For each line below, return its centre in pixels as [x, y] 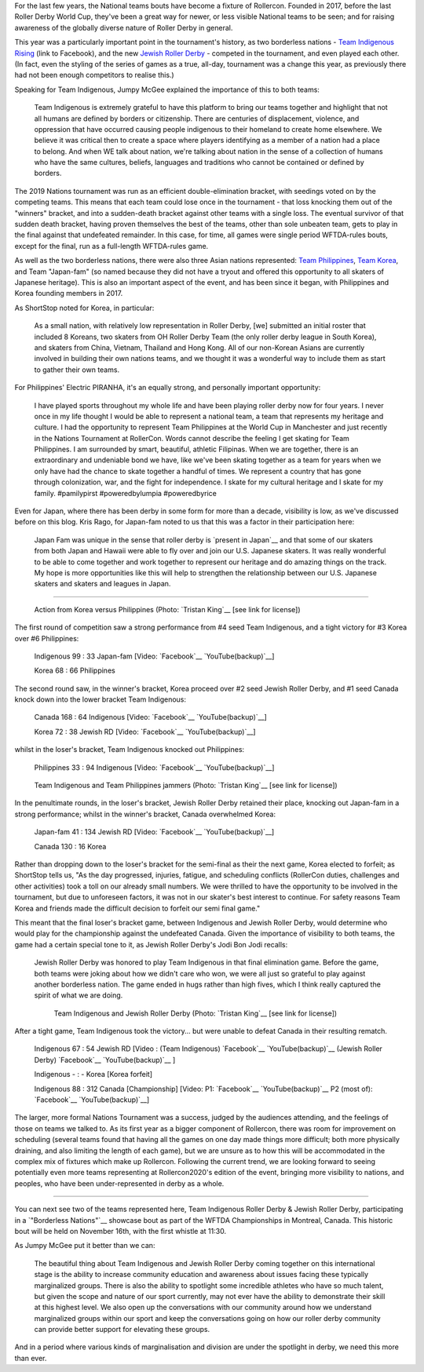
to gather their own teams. [77, 370]
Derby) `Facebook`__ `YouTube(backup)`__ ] [105, 1060]
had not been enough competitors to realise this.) [94, 75]
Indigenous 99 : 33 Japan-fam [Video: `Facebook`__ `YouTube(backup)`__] [154, 656]
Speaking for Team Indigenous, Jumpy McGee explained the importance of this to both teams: [167, 89]
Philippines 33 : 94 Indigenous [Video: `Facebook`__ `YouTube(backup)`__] [154, 767]
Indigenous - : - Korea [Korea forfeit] [93, 1075]
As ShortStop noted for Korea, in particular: [84, 308]
